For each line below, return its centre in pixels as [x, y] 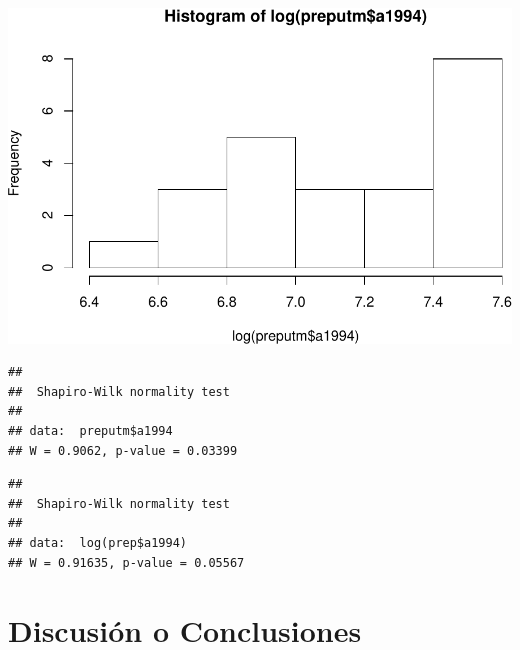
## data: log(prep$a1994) [97, 542]
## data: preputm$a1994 [90, 430]
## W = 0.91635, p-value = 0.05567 [126, 562]
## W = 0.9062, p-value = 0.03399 [123, 450]
